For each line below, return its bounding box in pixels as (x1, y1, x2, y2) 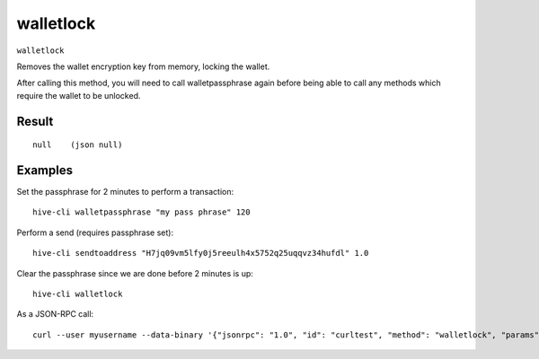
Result (16, 113, 54, 129)
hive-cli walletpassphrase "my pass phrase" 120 (32, 207, 251, 217)
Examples (16, 162, 74, 178)
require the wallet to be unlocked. (16, 90, 141, 101)
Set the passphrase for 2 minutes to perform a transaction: (16, 187, 234, 197)
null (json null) (32, 140, 123, 150)
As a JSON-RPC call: (16, 309, 94, 320)
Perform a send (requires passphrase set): (16, 227, 174, 238)
